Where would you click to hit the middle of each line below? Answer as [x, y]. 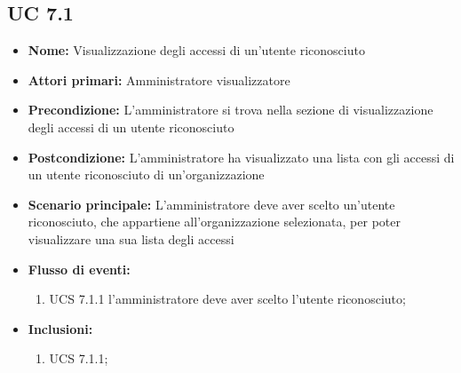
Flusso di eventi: [79, 269]
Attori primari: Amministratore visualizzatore [159, 79]
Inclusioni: [60, 328]
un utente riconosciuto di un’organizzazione [146, 175]
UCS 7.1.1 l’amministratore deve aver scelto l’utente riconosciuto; [227, 299]
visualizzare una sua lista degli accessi [131, 238]
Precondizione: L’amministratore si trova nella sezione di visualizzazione [230, 110]
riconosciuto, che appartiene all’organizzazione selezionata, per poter [214, 222]
